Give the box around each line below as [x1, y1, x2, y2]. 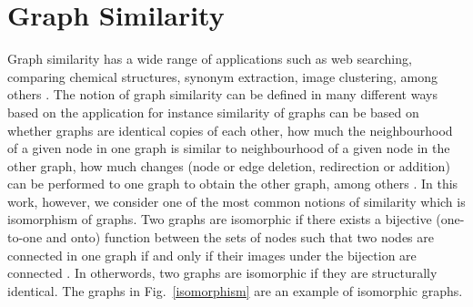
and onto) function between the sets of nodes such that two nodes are [45, 228, 434, 247]
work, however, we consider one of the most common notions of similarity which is [7, 191, 466, 210]
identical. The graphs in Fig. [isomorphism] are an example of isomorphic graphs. [7, 281, 463, 300]
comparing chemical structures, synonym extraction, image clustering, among [7, 67, 438, 86]
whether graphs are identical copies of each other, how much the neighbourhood [7, 120, 453, 139]
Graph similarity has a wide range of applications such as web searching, [7, 49, 412, 68]
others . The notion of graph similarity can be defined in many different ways [7, 85, 438, 104]
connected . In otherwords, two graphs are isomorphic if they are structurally [7, 263, 438, 282]
